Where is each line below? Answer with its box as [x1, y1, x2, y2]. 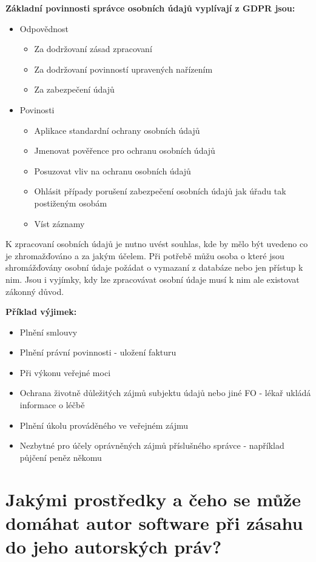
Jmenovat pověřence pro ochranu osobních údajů [34, 144, 215, 157]
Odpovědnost [19, 22, 69, 35]
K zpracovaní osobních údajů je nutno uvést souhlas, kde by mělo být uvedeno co [5, 237, 308, 250]
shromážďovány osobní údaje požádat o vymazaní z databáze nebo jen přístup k [5, 261, 303, 274]
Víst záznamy [34, 217, 85, 230]
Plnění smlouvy [19, 325, 78, 338]
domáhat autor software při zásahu [5, 510, 303, 535]
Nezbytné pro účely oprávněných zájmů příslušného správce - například [19, 439, 284, 452]
